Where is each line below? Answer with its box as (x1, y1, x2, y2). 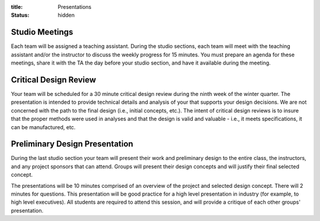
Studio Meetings (11, 27, 73, 37)
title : (11, 4, 23, 10)
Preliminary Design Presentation (11, 139, 133, 149)
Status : (11, 12, 30, 19)
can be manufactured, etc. (11, 123, 76, 130)
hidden (57, 12, 75, 19)
